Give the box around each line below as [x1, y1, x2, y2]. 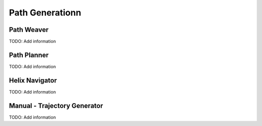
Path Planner [9, 51, 49, 59]
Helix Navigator [9, 76, 57, 84]
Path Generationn [9, 7, 82, 18]
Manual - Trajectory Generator [9, 101, 103, 110]
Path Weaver [9, 26, 49, 34]
